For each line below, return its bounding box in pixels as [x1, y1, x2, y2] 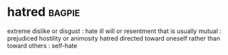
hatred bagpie [7, 4, 81, 20]
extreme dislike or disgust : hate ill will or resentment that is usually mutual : [7, 27, 222, 35]
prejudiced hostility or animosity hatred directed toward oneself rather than [7, 34, 220, 42]
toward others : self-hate [7, 41, 78, 49]
